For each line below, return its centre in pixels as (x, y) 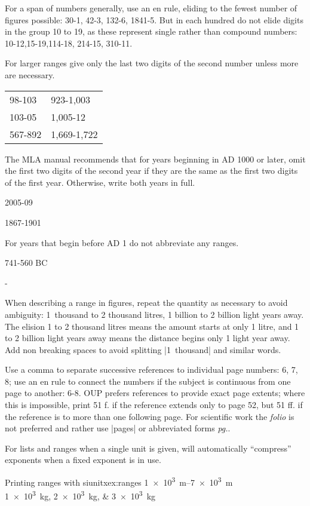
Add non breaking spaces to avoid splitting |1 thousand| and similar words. (143, 349)
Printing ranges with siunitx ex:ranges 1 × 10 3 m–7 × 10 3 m (119, 481)
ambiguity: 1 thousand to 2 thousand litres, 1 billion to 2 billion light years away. (154, 314)
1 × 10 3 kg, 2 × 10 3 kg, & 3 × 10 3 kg (80, 495)
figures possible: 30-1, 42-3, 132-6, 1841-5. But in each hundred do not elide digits (154, 19)
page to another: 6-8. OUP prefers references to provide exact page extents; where (155, 393)
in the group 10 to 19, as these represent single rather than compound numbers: (151, 31)
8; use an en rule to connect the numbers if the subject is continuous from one (148, 381)
